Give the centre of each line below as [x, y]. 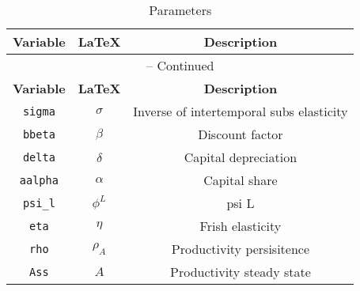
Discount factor [241, 134]
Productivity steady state [241, 272]
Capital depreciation [241, 157]
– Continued [180, 65]
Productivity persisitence [241, 249]
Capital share [241, 180]
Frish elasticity [241, 226]
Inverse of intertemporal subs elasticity [241, 111]
